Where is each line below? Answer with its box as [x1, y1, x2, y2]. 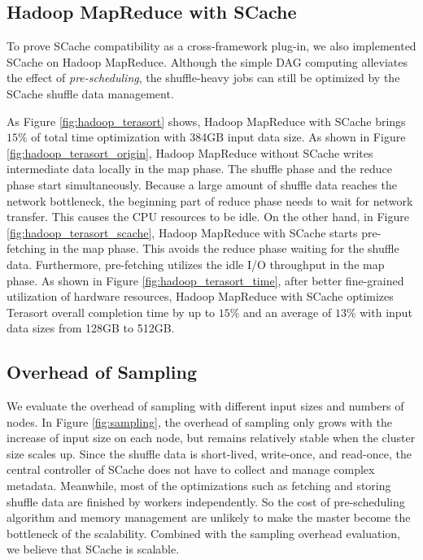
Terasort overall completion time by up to [7, 303, 216, 320]
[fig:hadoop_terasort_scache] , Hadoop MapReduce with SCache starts [7, 224, 358, 241]
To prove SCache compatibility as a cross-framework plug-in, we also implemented [7, 37, 416, 54]
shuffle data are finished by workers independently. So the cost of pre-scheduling [7, 493, 405, 510]
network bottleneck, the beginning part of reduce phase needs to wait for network [7, 192, 413, 209]
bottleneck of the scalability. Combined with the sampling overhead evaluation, [7, 524, 400, 541]
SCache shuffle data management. [7, 85, 174, 102]
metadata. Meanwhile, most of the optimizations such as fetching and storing [7, 477, 391, 494]
